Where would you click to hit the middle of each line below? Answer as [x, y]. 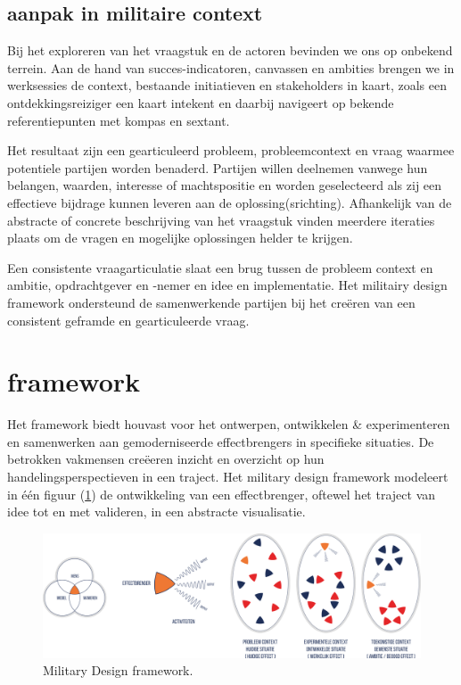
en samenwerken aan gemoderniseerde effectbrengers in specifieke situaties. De [221, 441]
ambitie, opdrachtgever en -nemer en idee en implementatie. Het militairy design [227, 285]
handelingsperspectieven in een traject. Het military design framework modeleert [228, 477]
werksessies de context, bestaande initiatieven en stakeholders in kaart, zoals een [227, 85]
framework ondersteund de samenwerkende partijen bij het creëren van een [211, 302]
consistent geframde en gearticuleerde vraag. [128, 320]
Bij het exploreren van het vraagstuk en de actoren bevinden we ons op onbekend [230, 50]
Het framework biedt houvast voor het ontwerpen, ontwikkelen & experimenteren [229, 424]
